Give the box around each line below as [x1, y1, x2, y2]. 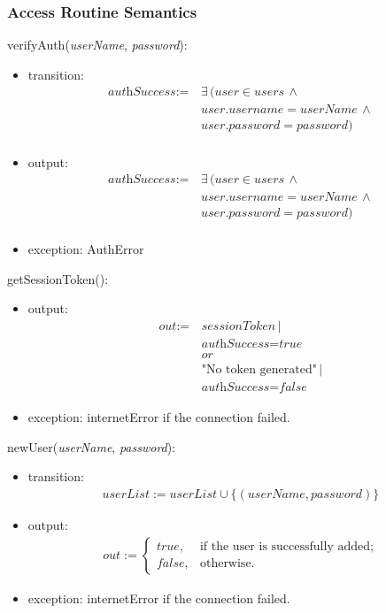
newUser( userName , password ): [7, 437, 176, 456]
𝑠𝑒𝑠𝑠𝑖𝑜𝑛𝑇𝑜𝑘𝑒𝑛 [201, 320, 276, 333]
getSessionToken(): [7, 269, 109, 287]
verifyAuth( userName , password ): [7, 35, 188, 54]
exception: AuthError [27, 240, 144, 258]
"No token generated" [201, 364, 317, 377]
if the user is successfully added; [199, 540, 374, 554]
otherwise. [199, 557, 255, 571]
